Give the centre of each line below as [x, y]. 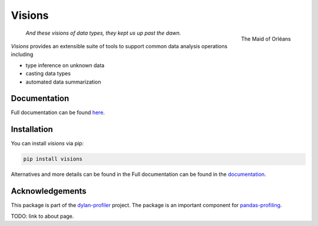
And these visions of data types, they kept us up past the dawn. [103, 33]
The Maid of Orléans [266, 39]
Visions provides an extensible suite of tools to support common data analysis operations [119, 46]
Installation [32, 129]
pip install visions [53, 159]
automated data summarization [63, 82]
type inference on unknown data [65, 65]
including [22, 54]
